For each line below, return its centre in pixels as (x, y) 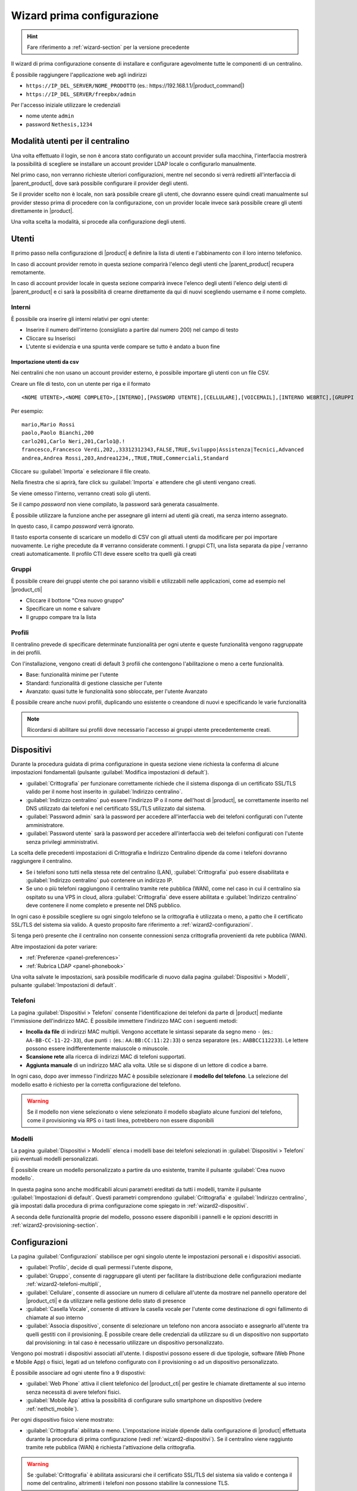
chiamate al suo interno (54, 1317)
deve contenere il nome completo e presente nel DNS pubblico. (104, 905)
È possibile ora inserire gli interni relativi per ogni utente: (80, 318)
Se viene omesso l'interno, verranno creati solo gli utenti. (81, 493)
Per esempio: (27, 411)
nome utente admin (50, 116)
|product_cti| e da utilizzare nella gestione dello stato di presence (106, 1301)
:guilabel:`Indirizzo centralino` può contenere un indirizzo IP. (100, 880)
